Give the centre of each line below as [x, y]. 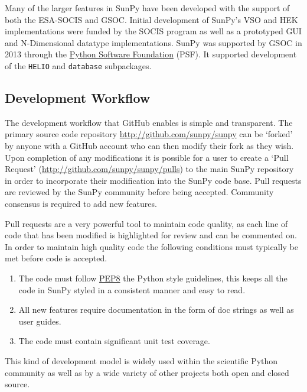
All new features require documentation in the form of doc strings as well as [156, 310]
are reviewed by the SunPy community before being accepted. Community [139, 192]
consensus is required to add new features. [81, 203]
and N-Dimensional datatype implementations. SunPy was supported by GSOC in [153, 42]
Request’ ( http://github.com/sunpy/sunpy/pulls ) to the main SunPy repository [149, 169]
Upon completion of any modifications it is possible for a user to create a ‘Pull [147, 157]
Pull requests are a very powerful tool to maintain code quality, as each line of [146, 223]
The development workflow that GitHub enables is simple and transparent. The [149, 122]
